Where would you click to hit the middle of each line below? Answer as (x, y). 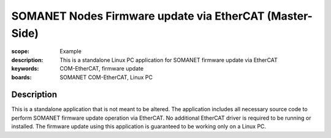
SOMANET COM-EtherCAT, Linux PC (106, 77)
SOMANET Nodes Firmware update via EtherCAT (138, 16)
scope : (21, 52)
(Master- (290, 16)
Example (71, 52)
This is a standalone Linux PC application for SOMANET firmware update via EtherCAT (169, 60)
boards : (21, 77)
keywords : (25, 69)
